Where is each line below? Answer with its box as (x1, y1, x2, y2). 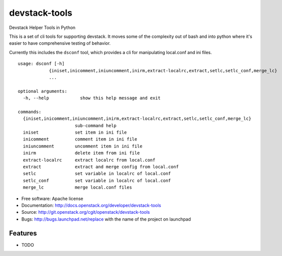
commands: (18, 109, 41, 114)
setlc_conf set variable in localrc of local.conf (23, 177, 171, 183)
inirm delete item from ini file (23, 150, 140, 156)
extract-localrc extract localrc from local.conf (23, 157, 156, 163)
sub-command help (74, 123, 117, 128)
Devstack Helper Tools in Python (9, 25, 76, 30)
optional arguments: (18, 88, 67, 94)
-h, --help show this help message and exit (23, 95, 161, 101)
